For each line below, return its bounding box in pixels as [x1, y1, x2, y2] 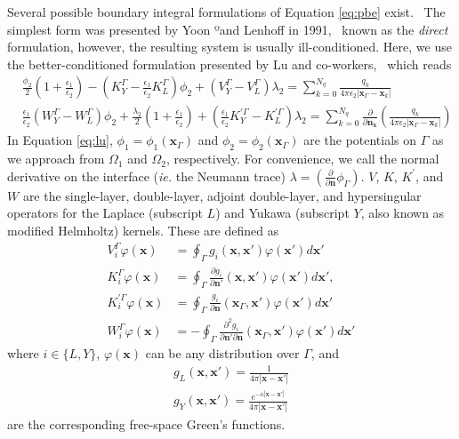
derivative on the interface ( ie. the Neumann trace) [7, 166, 286, 185]
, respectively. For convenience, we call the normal [165, 149, 439, 168]
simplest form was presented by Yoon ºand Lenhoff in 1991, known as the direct [7, 20, 448, 38]
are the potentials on [303, 131, 417, 149]
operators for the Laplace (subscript [7, 204, 203, 222]
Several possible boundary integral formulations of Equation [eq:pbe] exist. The [7, 3, 446, 20]
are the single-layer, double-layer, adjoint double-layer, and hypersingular [22, 186, 422, 204]
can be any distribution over [145, 344, 300, 363]
